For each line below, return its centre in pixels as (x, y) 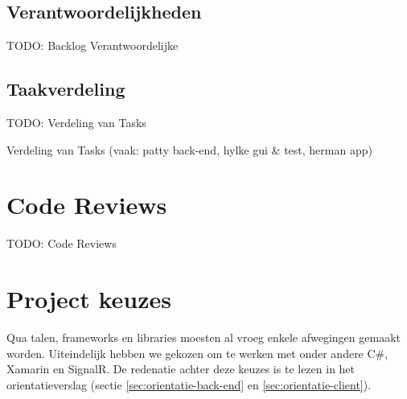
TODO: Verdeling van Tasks (76, 122)
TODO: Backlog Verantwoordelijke (92, 45)
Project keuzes (89, 299)
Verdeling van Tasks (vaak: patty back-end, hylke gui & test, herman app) (189, 149)
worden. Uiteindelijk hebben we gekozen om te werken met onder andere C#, (197, 353)
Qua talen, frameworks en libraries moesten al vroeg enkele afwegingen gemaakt (203, 337)
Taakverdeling (66, 89)
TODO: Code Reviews (62, 243)
